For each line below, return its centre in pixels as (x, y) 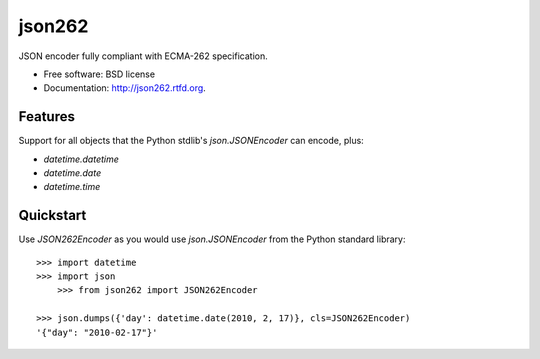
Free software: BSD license (99, 74)
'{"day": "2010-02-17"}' (97, 332)
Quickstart (52, 215)
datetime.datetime (81, 159)
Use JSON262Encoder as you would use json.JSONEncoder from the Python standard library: (212, 239)
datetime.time (72, 187)
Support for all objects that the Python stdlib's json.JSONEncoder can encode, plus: (191, 141)
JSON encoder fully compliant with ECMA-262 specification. (143, 56)
